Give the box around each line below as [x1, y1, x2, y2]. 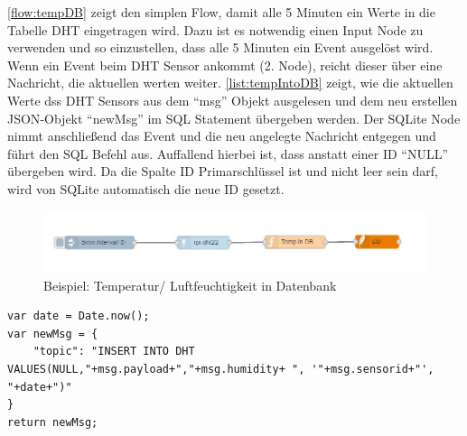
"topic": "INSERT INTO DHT [33, 345, 195, 358]
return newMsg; [7, 415, 98, 429]
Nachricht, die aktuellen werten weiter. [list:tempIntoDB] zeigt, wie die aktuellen [7, 73, 453, 92]
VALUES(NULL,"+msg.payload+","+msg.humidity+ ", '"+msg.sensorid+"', [7, 363, 434, 376]
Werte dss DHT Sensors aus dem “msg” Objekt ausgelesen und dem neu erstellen [7, 90, 458, 109]
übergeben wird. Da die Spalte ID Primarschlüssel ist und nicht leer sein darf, [7, 162, 438, 181]
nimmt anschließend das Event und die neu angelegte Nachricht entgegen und [7, 126, 436, 145]
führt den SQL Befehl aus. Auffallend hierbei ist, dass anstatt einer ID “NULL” [7, 144, 449, 162]
